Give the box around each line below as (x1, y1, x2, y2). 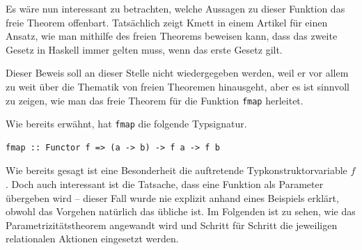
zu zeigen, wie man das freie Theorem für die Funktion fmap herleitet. (6, 93, 304, 107)
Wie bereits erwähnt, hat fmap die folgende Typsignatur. (6, 116, 247, 131)
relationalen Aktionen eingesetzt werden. (6, 231, 179, 246)
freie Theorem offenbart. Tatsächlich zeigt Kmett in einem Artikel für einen (6, 15, 328, 29)
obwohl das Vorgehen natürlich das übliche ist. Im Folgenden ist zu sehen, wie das (6, 204, 356, 219)
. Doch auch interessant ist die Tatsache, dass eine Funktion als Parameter (6, 177, 324, 192)
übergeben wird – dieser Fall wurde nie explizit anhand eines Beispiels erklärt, (6, 190, 339, 205)
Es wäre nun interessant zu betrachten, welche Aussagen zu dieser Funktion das (6, 1, 345, 15)
